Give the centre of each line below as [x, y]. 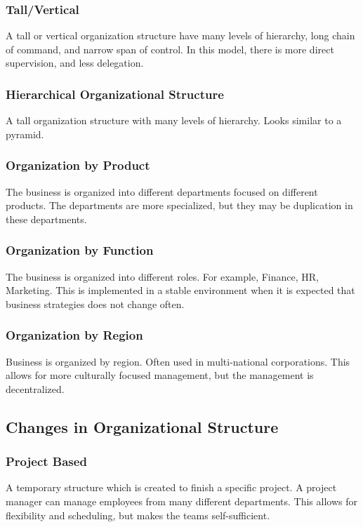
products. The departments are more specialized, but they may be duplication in [179, 205]
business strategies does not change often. [95, 303]
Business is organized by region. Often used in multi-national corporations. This [178, 361]
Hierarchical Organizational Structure [115, 94]
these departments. [46, 219]
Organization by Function [80, 250]
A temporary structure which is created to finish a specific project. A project [171, 487]
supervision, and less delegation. [75, 63]
